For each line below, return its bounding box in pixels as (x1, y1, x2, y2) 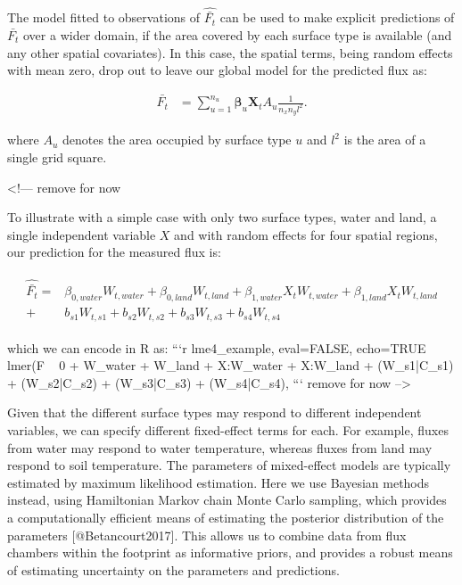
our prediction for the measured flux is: (7, 243, 221, 261)
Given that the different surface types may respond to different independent (7, 403, 422, 422)
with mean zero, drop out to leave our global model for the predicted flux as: (7, 61, 427, 79)
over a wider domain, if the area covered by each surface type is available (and (23, 26, 452, 45)
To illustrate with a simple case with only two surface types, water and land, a (7, 208, 437, 227)
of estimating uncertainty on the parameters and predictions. (7, 560, 340, 579)
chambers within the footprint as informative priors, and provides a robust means (7, 543, 453, 562)
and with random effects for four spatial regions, (174, 225, 438, 243)
